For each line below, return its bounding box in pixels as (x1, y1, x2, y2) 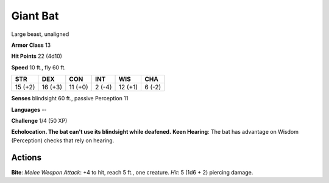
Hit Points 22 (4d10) (11, 52, 62, 60)
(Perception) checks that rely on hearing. (11, 137, 115, 144)
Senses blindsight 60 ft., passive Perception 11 (11, 95, 129, 102)
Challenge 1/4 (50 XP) (11, 117, 68, 124)
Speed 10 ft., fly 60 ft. (11, 64, 66, 71)
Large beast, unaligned (11, 30, 69, 38)
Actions (11, 153, 42, 163)
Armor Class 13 (11, 41, 51, 49)
